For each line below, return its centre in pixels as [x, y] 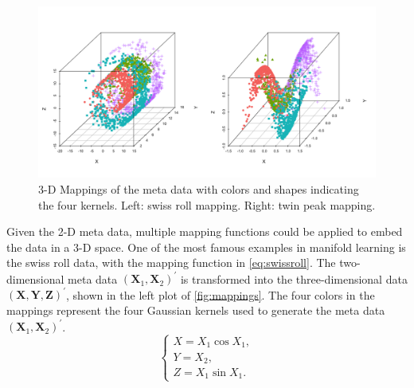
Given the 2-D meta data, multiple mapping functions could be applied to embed [205, 231]
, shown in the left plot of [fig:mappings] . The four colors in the [220, 294]
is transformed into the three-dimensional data [294, 278]
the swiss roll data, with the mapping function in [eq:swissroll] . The [171, 263]
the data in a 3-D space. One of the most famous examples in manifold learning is [206, 247]
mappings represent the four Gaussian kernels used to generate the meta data [196, 310]
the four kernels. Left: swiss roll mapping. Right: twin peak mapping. [207, 204]
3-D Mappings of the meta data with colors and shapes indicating [199, 188]
